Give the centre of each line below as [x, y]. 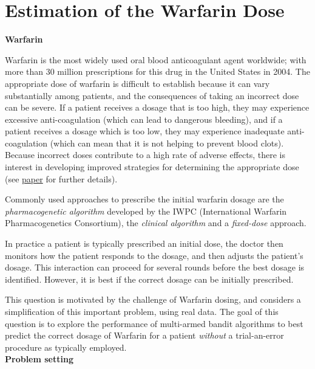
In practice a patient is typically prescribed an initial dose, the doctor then [144, 243]
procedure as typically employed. [66, 347]
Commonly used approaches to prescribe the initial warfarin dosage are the [144, 199]
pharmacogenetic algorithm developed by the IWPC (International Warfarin [146, 211]
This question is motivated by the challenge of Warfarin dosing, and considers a [153, 299]
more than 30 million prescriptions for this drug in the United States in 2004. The [157, 71]
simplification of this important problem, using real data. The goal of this [142, 311]
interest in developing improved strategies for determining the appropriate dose [152, 167]
